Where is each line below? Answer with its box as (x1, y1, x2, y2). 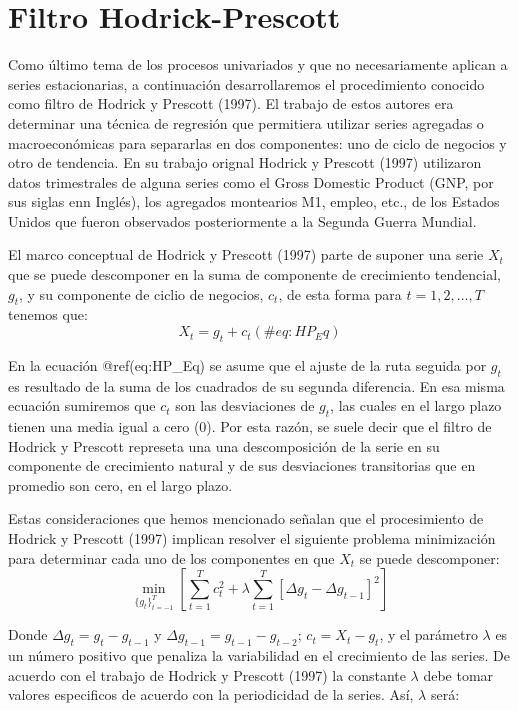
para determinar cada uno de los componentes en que (8, 547, 335, 568)
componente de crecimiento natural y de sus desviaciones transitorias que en (8, 455, 476, 476)
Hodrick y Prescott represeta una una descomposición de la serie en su (8, 435, 440, 456)
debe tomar (423, 664, 494, 685)
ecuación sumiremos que (8, 395, 156, 416)
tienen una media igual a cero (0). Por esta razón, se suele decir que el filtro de (8, 416, 492, 437)
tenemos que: (8, 304, 88, 325)
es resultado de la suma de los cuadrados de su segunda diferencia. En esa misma (8, 375, 505, 396)
